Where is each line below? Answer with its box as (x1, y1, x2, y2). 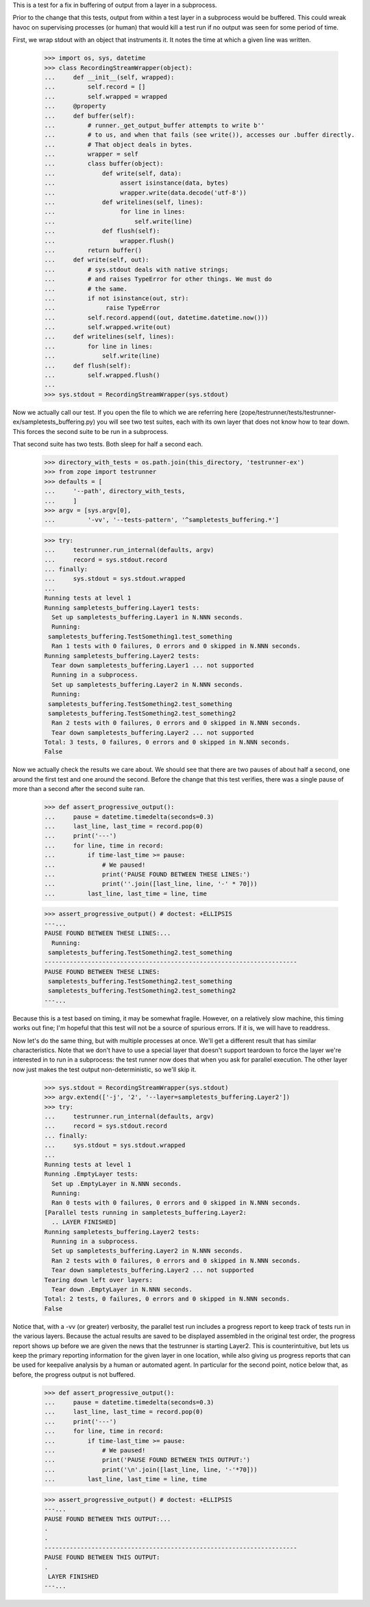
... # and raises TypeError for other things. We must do (44, 275, 272, 283)
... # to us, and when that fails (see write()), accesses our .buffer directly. (44, 131, 356, 139)
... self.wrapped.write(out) (44, 323, 171, 331)
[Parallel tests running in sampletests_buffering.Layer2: (44, 1209, 247, 1216)
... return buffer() (44, 246, 143, 254)
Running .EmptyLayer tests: (44, 1170, 138, 1178)
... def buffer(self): (44, 112, 135, 119)
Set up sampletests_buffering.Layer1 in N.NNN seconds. (51, 613, 243, 622)
